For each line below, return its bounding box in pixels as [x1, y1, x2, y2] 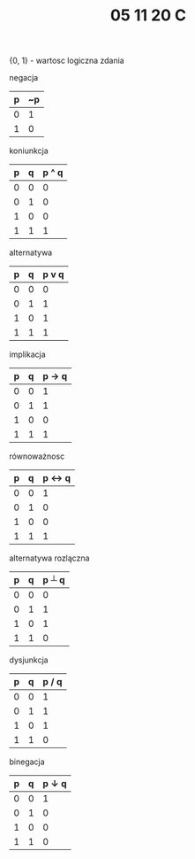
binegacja [9, 756, 46, 767]
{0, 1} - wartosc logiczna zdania [9, 55, 125, 66]
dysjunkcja [9, 654, 49, 665]
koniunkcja [9, 145, 49, 156]
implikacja [9, 349, 46, 360]
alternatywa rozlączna [9, 553, 90, 563]
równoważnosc [9, 451, 65, 461]
